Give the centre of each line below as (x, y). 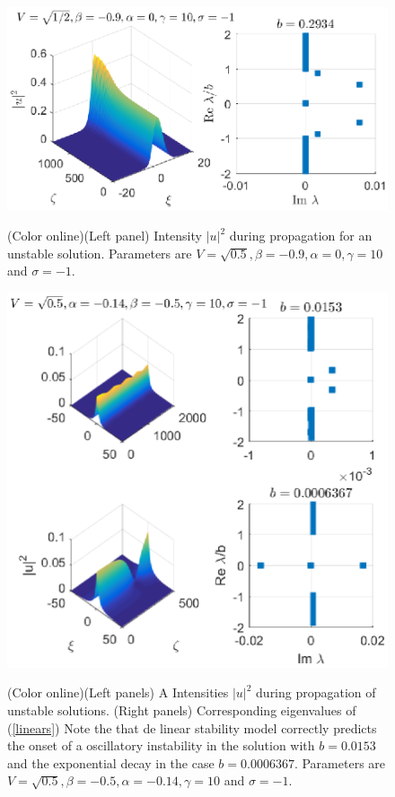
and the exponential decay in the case (111, 762)
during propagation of (316, 692)
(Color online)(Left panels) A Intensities (118, 692)
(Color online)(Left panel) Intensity (105, 236)
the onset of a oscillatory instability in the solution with (161, 745)
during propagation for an (301, 236)
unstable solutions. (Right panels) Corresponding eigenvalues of (182, 710)
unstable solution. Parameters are (100, 253)
